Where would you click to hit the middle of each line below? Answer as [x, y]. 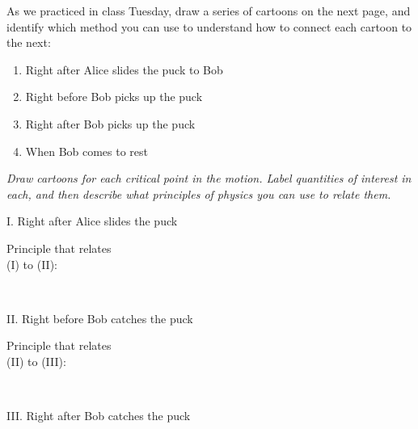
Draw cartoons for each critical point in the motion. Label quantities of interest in [209, 178]
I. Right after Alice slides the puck [92, 221]
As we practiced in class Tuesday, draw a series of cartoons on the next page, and [209, 11]
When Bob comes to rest [87, 151]
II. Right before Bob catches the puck [100, 318]
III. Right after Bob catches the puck [99, 416]
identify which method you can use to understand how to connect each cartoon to [209, 26]
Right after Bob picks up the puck [110, 123]
